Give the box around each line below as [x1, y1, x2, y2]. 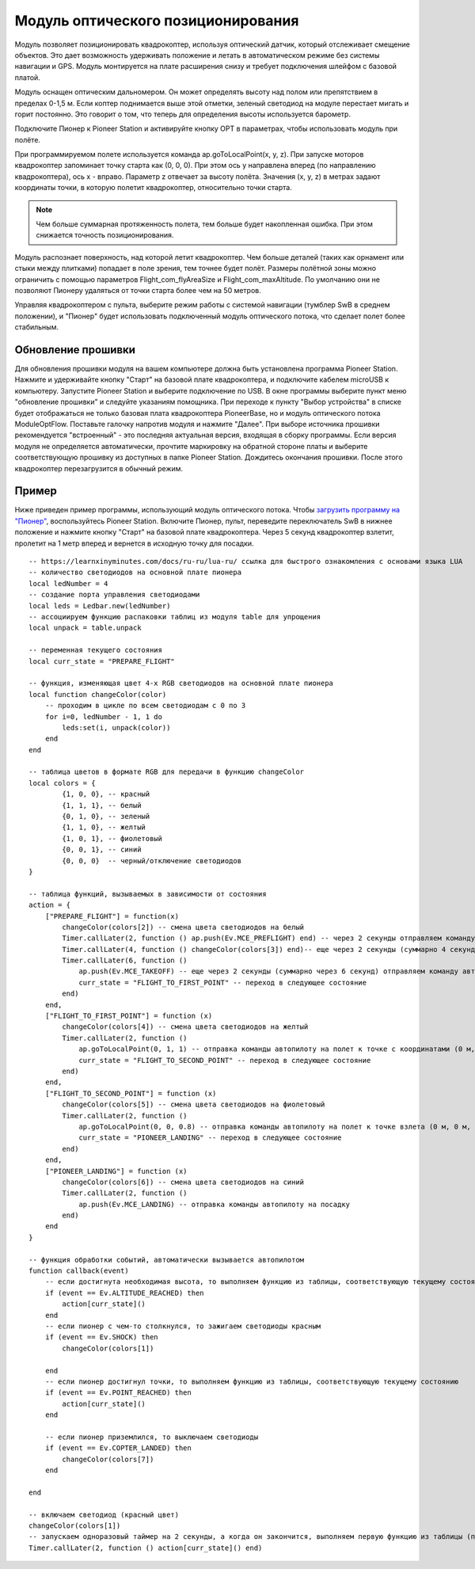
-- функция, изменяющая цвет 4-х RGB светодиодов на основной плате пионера [28, 679, 334, 688]
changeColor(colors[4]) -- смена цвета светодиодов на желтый [62, 1023, 309, 1031]
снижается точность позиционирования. [36, 230, 174, 240]
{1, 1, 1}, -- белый [62, 801, 142, 809]
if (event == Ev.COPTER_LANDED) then [44, 1444, 192, 1453]
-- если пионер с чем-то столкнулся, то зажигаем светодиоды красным [44, 1321, 321, 1331]
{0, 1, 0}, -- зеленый [62, 812, 150, 821]
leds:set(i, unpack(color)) [62, 723, 171, 732]
